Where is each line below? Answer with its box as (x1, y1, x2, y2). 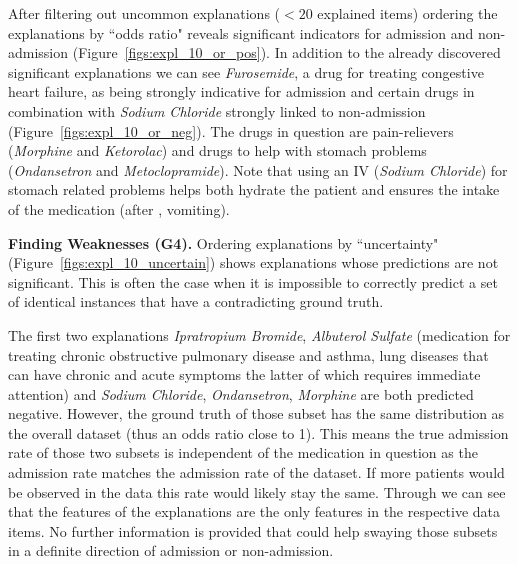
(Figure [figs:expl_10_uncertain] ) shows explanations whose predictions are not (8, 252, 499, 273)
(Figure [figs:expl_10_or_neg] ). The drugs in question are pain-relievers (8, 120, 454, 141)
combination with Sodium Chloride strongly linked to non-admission (8, 100, 426, 121)
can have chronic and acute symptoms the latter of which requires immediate (8, 364, 481, 385)
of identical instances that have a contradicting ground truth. (8, 291, 384, 312)
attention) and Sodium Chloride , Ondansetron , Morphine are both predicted (8, 383, 474, 404)
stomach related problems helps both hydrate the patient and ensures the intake (8, 179, 500, 200)
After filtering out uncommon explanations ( (8, 3, 281, 23)
